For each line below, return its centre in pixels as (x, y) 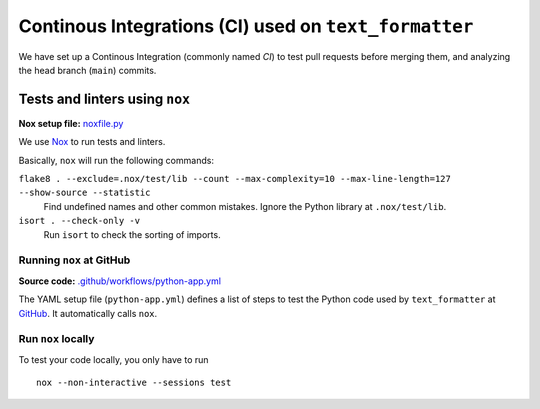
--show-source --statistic (84, 193)
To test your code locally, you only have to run (113, 359)
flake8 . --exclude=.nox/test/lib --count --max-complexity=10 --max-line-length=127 (235, 179)
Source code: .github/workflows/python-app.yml (120, 281)
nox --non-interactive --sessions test (134, 383)
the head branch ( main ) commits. (87, 70)
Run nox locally (56, 339)
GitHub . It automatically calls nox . (88, 313)
